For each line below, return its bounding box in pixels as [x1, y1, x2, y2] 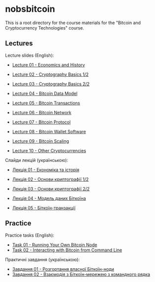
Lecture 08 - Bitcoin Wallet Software [12, 128, 86, 134]
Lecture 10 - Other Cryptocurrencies [12, 148, 86, 154]
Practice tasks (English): [5, 232, 55, 238]
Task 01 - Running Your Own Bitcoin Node [12, 242, 97, 248]
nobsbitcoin [5, 3, 55, 15]
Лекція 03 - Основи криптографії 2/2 [12, 186, 90, 191]
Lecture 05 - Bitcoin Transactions [12, 100, 80, 106]
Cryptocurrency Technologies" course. [5, 25, 85, 31]
